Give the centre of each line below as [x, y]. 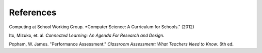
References [33, 12]
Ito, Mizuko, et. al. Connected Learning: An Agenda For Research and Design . [87, 35]
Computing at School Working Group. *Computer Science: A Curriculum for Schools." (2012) [102, 27]
